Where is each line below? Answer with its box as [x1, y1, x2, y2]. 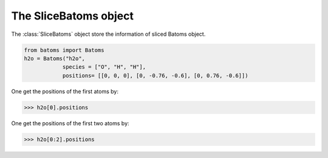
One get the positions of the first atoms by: [11, 88, 118, 95]
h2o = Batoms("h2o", [24, 55, 85, 62]
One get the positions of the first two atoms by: [11, 119, 130, 127]
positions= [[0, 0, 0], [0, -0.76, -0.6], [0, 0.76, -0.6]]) [62, 72, 248, 79]
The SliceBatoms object [11, 9, 134, 22]
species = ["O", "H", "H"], [62, 64, 146, 70]
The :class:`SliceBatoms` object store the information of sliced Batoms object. [11, 30, 206, 38]
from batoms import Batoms [24, 46, 104, 53]
